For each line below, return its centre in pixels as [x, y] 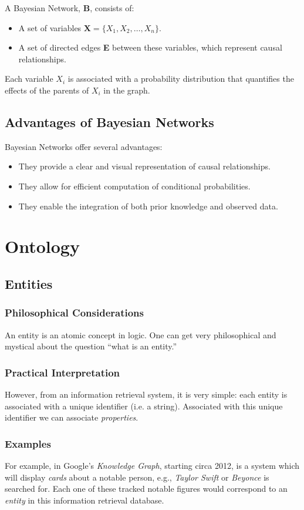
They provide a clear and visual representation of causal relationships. [144, 166]
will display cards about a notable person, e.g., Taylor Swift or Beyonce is [137, 477]
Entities [29, 283]
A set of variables [50, 27]
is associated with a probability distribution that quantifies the [181, 79]
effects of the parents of [47, 90]
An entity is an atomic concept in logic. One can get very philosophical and [141, 334]
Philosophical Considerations [74, 313]
